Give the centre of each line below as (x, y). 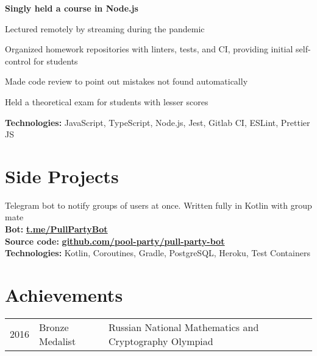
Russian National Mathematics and (184, 327)
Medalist (58, 341)
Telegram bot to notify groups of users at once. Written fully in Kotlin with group (158, 205)
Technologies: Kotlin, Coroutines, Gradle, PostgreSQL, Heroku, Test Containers (158, 253)
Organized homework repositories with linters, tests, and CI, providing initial (149, 49)
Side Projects (62, 176)
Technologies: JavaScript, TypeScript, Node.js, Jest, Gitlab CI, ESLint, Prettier (158, 122)
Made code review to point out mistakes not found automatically (126, 81)
